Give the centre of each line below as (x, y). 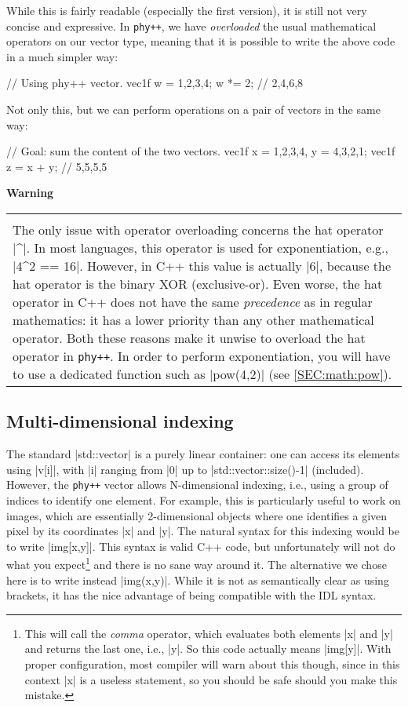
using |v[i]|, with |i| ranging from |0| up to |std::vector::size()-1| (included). (185, 469)
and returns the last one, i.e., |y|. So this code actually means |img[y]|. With (208, 649)
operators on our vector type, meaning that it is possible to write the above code (201, 41)
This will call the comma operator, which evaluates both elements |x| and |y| (209, 633)
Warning (30, 193)
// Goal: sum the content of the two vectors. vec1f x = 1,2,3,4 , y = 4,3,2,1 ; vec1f (201, 151)
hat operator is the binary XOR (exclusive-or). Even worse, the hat (198, 284)
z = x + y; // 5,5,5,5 (57, 166)
